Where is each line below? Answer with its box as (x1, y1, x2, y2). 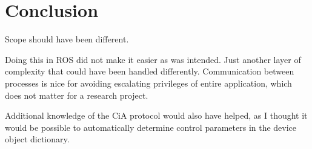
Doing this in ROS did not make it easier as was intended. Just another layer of (5, 53, 301, 65)
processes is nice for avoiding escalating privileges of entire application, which (5, 76, 292, 89)
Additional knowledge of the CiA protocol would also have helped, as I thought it (5, 109, 308, 122)
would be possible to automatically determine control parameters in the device (5, 121, 297, 133)
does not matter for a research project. (5, 88, 148, 101)
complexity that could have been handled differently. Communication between (5, 65, 294, 78)
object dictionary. (5, 133, 70, 145)
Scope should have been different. (5, 33, 129, 45)
